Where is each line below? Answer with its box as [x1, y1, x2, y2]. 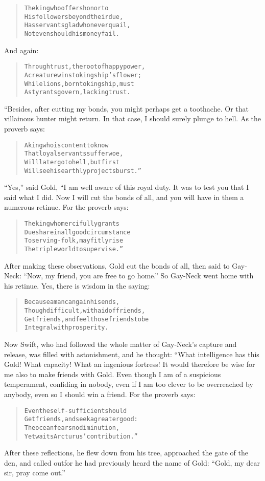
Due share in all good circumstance [24, 228, 131, 236]
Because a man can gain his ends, [24, 298, 119, 306]
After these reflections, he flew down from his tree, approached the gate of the [4, 447, 248, 458]
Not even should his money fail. [24, 30, 119, 37]
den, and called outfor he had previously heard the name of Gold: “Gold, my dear [4, 457, 260, 468]
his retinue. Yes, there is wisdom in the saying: [4, 280, 150, 291]
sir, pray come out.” [4, 467, 65, 478]
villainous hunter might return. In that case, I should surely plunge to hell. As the [4, 113, 261, 124]
